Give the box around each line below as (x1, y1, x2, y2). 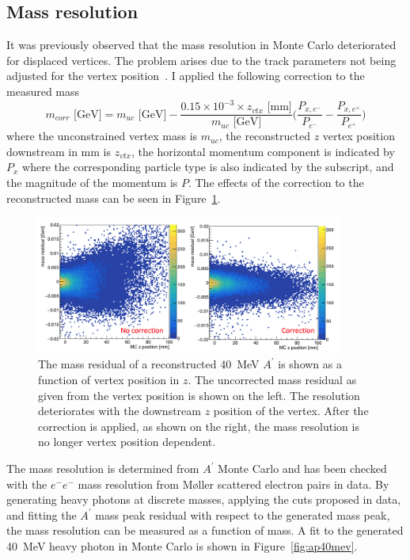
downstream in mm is (6, 143, 112, 159)
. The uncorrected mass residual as (188, 371, 357, 388)
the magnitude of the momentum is (6, 173, 178, 190)
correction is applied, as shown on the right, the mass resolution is (38, 417, 359, 434)
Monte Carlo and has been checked (218, 460, 387, 477)
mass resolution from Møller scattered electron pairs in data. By (78, 475, 389, 492)
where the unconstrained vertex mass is (6, 128, 198, 144)
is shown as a (278, 356, 342, 372)
